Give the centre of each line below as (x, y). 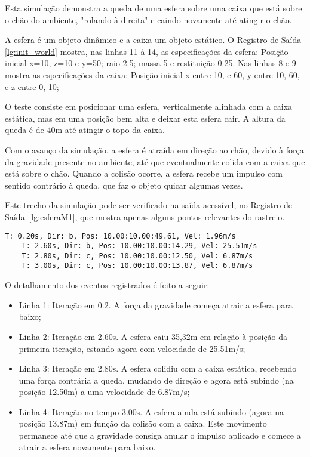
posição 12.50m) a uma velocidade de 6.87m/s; (104, 392)
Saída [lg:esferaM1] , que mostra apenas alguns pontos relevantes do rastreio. (145, 216)
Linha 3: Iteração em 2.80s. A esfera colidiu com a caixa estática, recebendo (158, 368)
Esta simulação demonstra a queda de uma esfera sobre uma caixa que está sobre (154, 8)
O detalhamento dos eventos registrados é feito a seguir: (107, 285)
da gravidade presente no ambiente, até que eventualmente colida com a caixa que (155, 161)
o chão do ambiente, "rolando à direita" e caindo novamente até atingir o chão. (148, 19)
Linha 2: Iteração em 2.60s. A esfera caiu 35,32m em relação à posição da (153, 336)
